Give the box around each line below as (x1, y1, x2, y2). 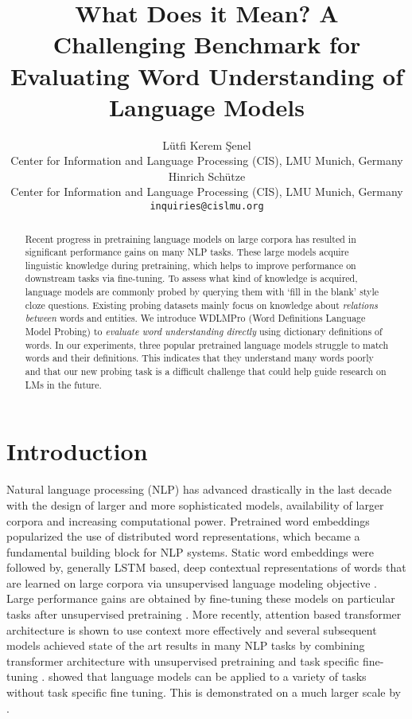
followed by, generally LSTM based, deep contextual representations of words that (6, 559, 406, 576)
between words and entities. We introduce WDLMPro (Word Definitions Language (25, 311, 366, 325)
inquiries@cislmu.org (150, 201, 264, 213)
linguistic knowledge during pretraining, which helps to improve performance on (25, 258, 356, 272)
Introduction (6, 435, 148, 467)
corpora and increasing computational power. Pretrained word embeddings (6, 512, 370, 529)
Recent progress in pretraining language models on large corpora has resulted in (25, 232, 356, 245)
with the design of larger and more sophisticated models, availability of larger (6, 496, 384, 513)
